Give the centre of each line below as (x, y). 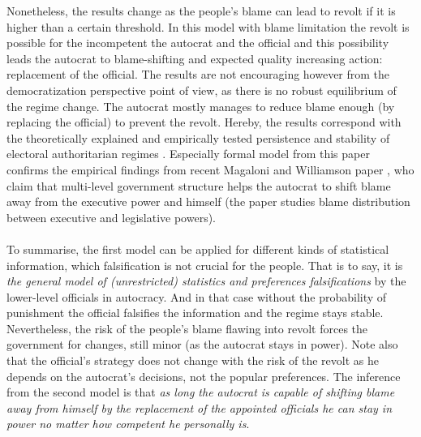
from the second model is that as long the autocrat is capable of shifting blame (201, 392)
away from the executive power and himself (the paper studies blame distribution (208, 201)
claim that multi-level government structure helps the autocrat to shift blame (199, 185)
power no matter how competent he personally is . (128, 424)
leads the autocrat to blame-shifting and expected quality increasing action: (195, 58)
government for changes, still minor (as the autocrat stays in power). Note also (202, 344)
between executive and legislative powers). (111, 217)
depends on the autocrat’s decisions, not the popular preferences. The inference (204, 376)
